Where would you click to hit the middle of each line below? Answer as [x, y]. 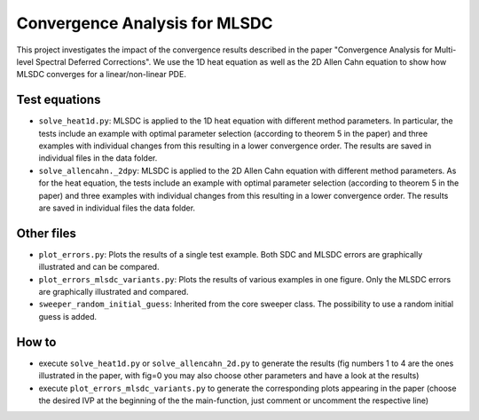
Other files [47, 233]
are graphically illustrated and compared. [114, 292]
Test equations [59, 100]
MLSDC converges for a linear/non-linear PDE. [101, 75]
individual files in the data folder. [98, 158]
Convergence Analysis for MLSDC [145, 23]
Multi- [445, 50]
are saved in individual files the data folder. [117, 208]
